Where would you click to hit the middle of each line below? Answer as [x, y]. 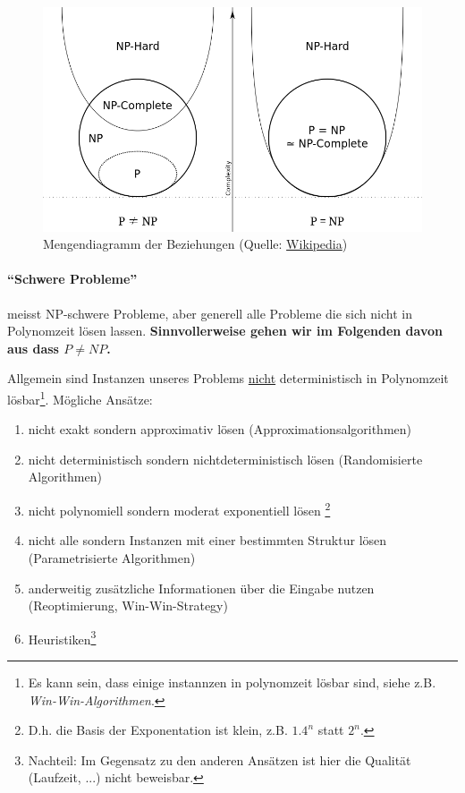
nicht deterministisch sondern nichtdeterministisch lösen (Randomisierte [225, 459]
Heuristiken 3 [62, 637]
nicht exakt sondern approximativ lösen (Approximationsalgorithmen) [220, 429]
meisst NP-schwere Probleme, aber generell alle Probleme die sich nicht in [210, 313]
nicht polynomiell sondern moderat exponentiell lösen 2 [179, 509]
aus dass [33, 348]
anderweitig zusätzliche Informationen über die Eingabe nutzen [201, 588]
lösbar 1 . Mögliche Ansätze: [80, 398]
